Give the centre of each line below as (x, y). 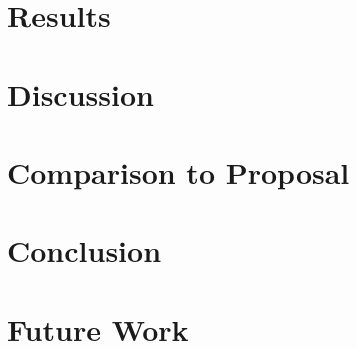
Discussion (80, 93)
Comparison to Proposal (178, 171)
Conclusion (84, 250)
